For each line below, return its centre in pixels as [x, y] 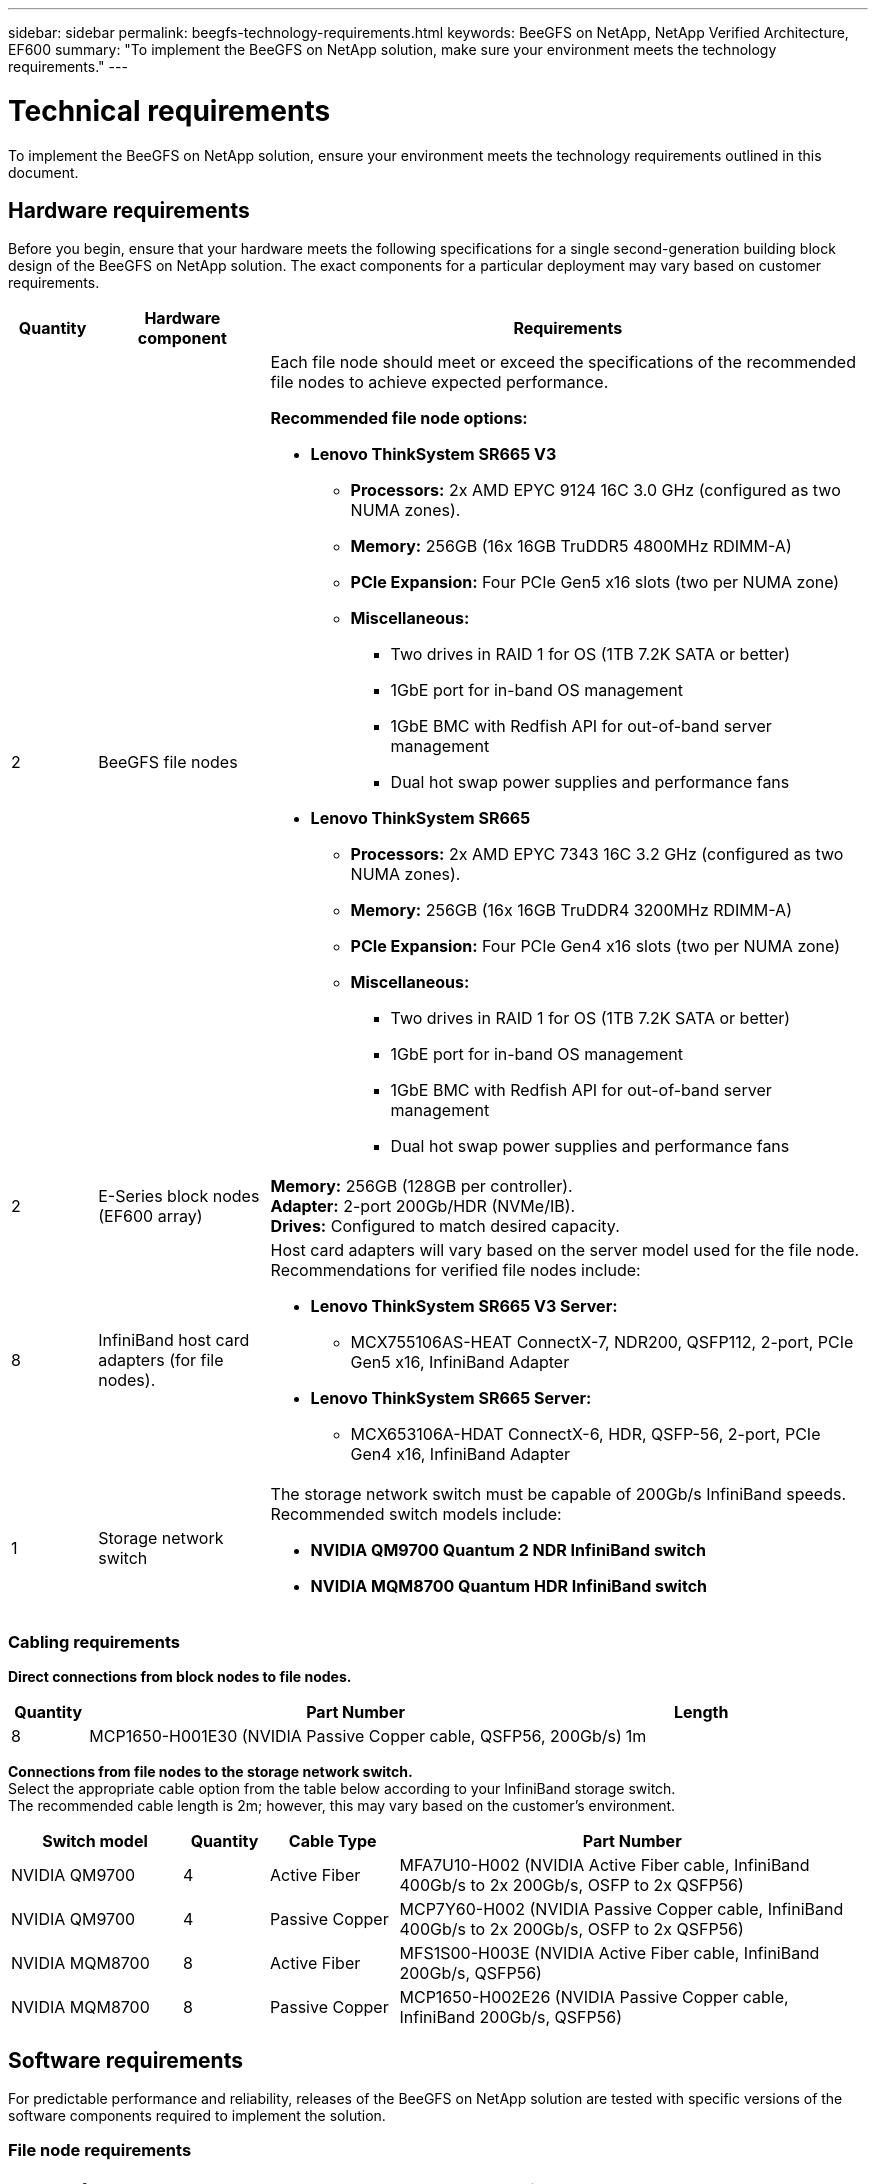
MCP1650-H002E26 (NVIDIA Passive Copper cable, [594, 1997]
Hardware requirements [129, 210]
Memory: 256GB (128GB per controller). [421, 1186]
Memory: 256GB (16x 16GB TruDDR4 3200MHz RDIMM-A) [571, 910]
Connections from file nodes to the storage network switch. [210, 1772]
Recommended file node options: [399, 418]
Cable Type [332, 1841]
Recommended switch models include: [416, 1514]
